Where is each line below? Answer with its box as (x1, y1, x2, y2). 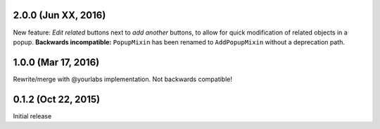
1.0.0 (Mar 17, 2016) (13, 56, 100, 68)
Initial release (13, 111, 52, 120)
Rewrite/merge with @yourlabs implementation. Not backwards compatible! (13, 75, 232, 83)
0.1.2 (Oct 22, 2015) (13, 93, 101, 105)
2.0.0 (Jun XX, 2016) (13, 9, 106, 21)
